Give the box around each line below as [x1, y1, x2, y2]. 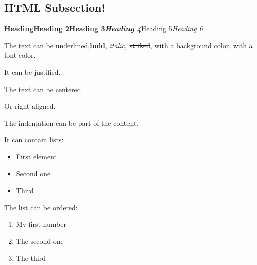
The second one [16, 235, 64, 246]
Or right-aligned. [4, 101, 56, 111]
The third [16, 252, 46, 263]
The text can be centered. [4, 83, 83, 94]
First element [16, 151, 57, 161]
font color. [4, 50, 36, 60]
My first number [16, 219, 66, 229]
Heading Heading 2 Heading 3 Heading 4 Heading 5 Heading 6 [4, 23, 203, 34]
